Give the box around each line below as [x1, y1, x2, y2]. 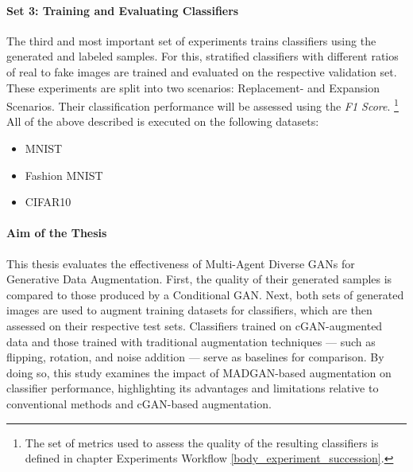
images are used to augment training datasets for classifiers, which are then [6, 302, 372, 318]
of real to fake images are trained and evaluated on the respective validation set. [6, 63, 397, 80]
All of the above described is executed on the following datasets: [6, 113, 319, 130]
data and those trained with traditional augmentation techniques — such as [6, 333, 376, 349]
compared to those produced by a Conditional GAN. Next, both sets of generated [6, 286, 404, 302]
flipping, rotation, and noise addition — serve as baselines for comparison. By [6, 349, 384, 365]
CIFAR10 [25, 193, 71, 210]
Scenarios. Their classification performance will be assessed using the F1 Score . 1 [6, 96, 399, 114]
